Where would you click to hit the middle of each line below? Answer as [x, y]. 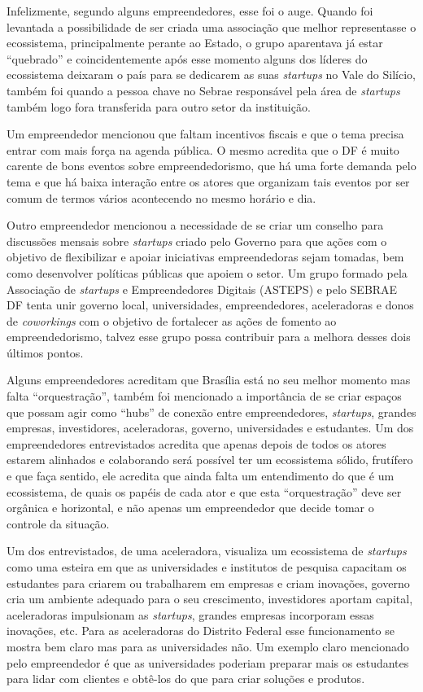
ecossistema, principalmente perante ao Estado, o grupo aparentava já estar [195, 43]
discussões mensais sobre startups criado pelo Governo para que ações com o [197, 241]
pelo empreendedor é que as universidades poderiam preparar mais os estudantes [208, 662]
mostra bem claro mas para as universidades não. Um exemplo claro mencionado [208, 646]
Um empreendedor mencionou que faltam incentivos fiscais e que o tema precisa [205, 134]
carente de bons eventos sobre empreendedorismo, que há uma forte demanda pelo [211, 166]
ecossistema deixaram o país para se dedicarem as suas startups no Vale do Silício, [211, 74]
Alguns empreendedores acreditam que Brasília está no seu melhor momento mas [209, 380]
